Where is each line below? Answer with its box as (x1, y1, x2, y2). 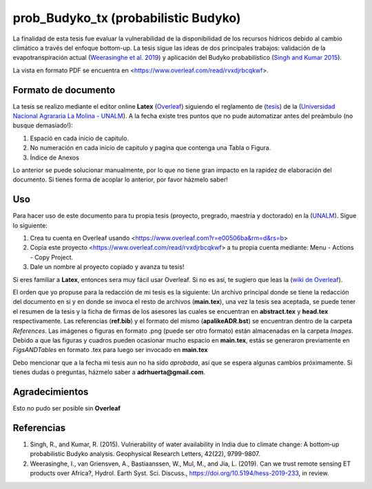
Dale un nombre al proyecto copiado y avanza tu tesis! (30, 263, 185, 271)
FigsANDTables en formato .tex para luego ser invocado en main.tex (12, 346, 208, 354)
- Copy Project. (30, 253, 74, 261)
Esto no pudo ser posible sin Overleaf (12, 404, 121, 413)
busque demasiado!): (12, 121, 73, 130)
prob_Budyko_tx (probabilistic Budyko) (12, 10, 241, 25)
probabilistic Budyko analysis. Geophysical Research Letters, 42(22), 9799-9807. (30, 450, 261, 458)
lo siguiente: (12, 221, 48, 230)
